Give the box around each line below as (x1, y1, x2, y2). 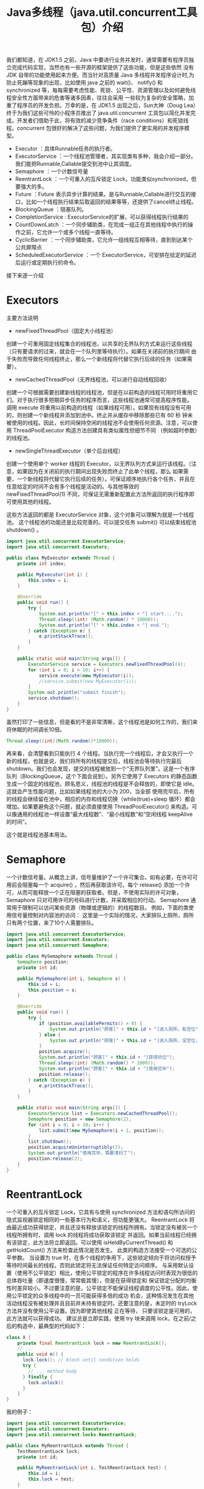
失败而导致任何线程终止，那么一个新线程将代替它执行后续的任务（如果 (11, 355, 187, 363)
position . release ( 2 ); (28, 1155, 83, 1162)
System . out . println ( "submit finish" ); (28, 690, 126, 696)
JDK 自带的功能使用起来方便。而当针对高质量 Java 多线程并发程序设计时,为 (6, 71, 194, 79)
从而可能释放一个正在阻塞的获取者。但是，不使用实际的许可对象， (16, 888, 182, 896)
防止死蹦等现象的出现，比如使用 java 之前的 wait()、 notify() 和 (6, 79, 163, 86)
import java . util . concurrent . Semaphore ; (6, 942, 110, 948)
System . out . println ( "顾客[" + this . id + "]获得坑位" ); (38, 1055, 175, 1061)
